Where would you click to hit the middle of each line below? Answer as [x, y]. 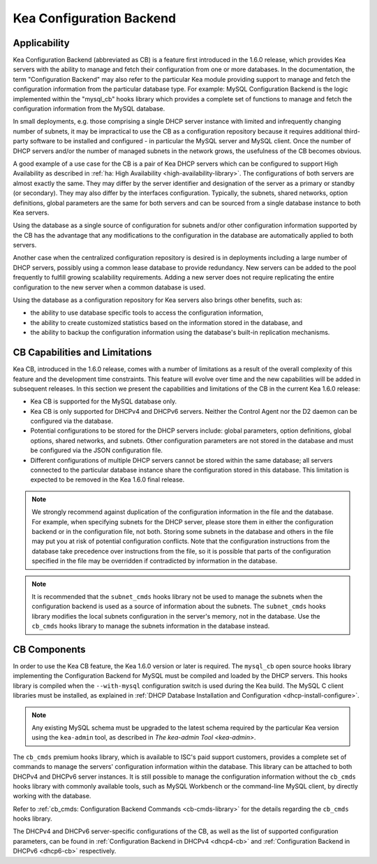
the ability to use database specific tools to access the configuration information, [147, 313]
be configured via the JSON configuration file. [97, 450]
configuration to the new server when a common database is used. [109, 287]
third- [353, 131]
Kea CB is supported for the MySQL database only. [104, 401]
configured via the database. [72, 421]
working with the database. [52, 796]
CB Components [50, 649]
